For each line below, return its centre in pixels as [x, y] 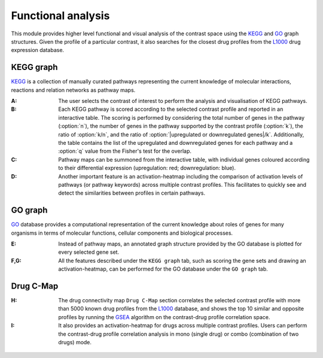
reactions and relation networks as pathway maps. [73, 90]
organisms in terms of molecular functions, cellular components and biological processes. [122, 233]
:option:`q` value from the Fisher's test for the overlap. [125, 151]
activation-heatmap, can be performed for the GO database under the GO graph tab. [163, 269]
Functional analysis [60, 16]
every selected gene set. [89, 252]
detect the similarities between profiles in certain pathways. [132, 193]
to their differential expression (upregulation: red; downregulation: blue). [147, 168]
